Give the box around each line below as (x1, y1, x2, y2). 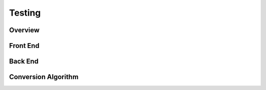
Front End (9, 42, 39, 50)
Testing (9, 7, 41, 18)
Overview (9, 26, 40, 34)
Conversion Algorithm (9, 73, 79, 81)
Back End (9, 57, 39, 66)
